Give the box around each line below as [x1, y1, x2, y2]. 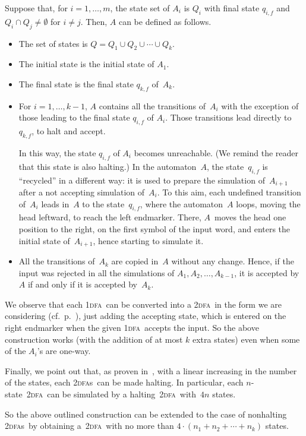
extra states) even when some [193, 333, 300, 345]
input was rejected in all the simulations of [18, 266, 175, 279]
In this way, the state [18, 146, 96, 159]
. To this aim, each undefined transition [157, 186, 301, 198]
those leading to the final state [18, 111, 130, 124]
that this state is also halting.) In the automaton [18, 160, 197, 172]
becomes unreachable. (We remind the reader [134, 146, 299, 159]
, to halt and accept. [31, 125, 106, 137]
